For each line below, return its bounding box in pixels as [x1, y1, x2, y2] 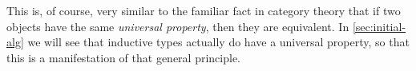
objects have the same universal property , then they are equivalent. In [6, 18, 349, 34]
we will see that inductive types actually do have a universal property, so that [27, 34, 410, 50]
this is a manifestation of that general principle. [6, 49, 240, 65]
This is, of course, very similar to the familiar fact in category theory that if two [6, 2, 401, 18]
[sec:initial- [352, 18, 406, 34]
